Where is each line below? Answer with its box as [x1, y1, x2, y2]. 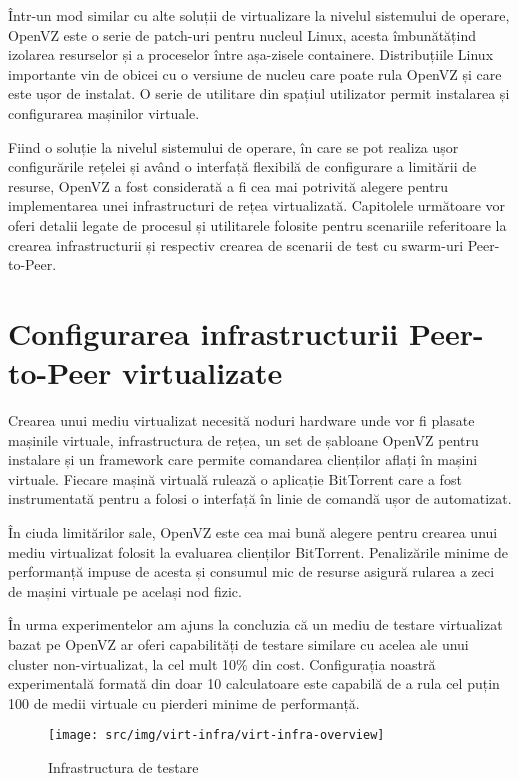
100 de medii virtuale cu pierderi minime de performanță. [8, 692, 360, 713]
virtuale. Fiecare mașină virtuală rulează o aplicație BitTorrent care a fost [8, 468, 462, 489]
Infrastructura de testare [48, 757, 199, 777]
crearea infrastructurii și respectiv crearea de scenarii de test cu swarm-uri [8, 234, 464, 255]
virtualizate [121, 352, 283, 393]
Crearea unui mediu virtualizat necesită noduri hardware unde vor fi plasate [8, 410, 475, 431]
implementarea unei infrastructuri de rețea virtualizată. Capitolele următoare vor [8, 195, 506, 216]
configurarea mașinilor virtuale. [8, 102, 200, 123]
